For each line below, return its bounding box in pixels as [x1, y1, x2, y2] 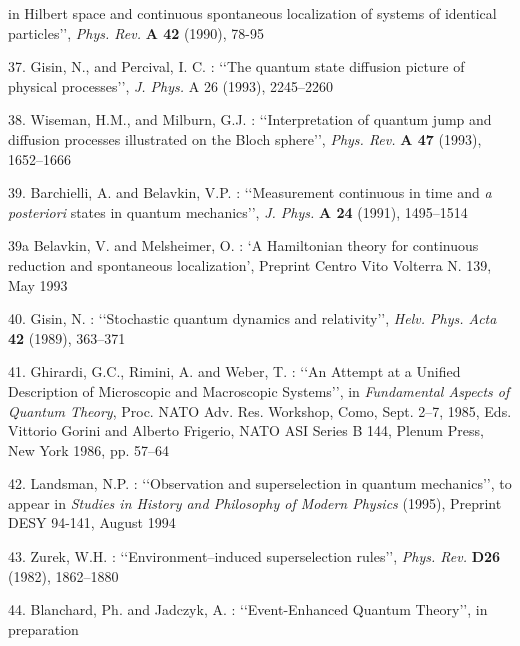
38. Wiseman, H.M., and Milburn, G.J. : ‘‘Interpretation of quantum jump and [8, 109, 492, 130]
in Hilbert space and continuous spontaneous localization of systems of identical [8, 3, 497, 23]
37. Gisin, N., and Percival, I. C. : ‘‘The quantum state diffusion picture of [8, 56, 465, 77]
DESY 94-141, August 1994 [8, 512, 176, 533]
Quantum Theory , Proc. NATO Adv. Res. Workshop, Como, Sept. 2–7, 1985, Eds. [8, 400, 512, 421]
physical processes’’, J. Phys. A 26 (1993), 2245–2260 [8, 75, 334, 96]
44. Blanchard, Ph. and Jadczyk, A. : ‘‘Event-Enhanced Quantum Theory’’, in [8, 599, 488, 620]
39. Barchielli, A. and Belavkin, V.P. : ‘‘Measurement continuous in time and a [8, 182, 492, 203]
